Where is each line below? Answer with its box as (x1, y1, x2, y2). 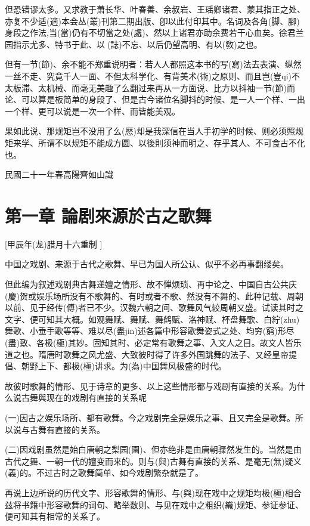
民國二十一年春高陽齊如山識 (5, 168, 113, 181)
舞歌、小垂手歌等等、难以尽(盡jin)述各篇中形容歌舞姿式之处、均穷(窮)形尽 (5, 324, 294, 337)
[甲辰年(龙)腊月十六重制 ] (5, 237, 103, 250)
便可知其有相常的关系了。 (5, 510, 105, 522)
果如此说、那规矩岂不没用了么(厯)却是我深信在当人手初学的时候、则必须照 (5, 125, 295, 137)
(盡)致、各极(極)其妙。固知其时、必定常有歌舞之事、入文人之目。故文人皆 (5, 336, 293, 348)
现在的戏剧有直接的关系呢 (46, 391, 147, 404)
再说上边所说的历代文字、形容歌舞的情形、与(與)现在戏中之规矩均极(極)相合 (5, 486, 302, 499)
